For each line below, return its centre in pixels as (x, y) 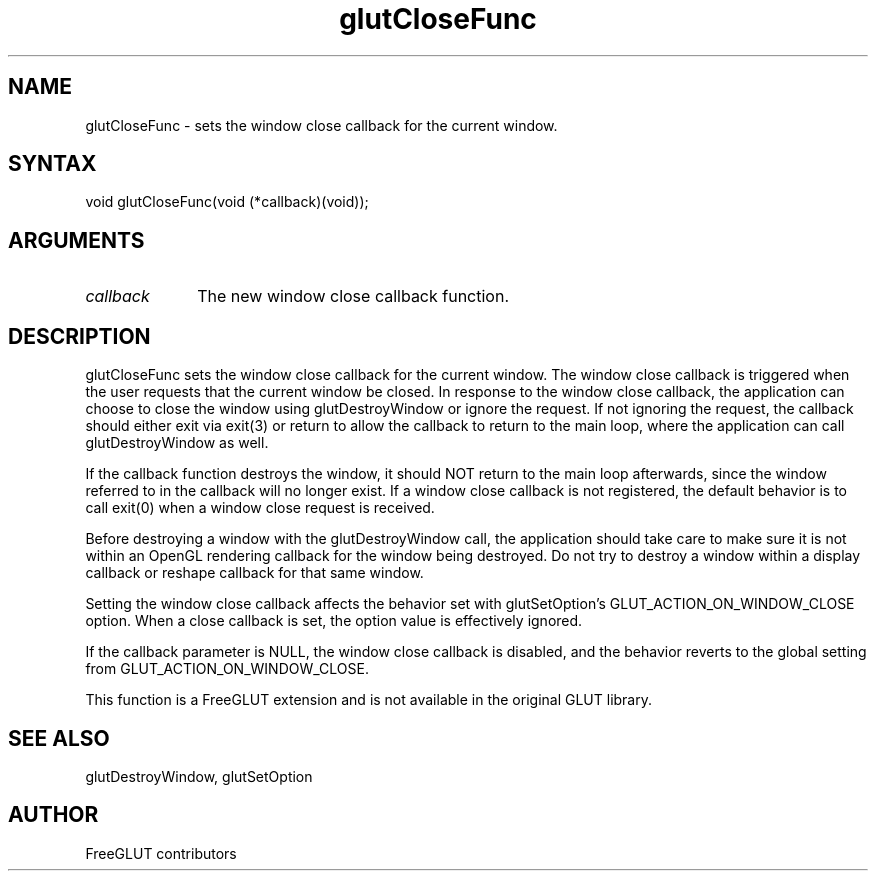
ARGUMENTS (76, 240)
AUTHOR (53, 815)
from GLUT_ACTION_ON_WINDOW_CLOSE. (227, 669)
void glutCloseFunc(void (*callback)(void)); (227, 202)
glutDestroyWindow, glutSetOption (199, 776)
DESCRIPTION (79, 336)
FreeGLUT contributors (161, 853)
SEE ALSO (59, 738)
